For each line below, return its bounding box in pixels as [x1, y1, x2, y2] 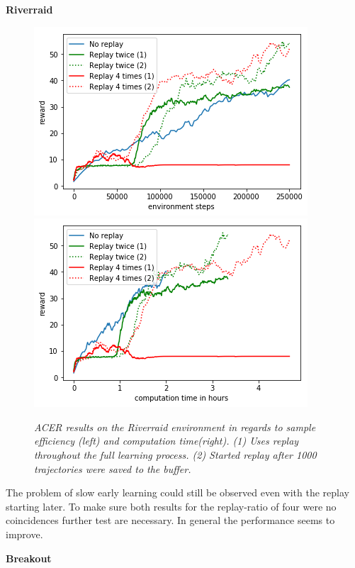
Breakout [6, 550, 52, 565]
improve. [6, 526, 43, 541]
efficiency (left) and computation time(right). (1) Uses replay [34, 433, 299, 448]
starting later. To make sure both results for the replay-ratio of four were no [6, 499, 337, 513]
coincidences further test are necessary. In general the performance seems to [6, 513, 335, 528]
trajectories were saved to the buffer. [34, 461, 191, 476]
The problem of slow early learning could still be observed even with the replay [6, 485, 349, 500]
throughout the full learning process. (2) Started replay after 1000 [34, 447, 317, 462]
